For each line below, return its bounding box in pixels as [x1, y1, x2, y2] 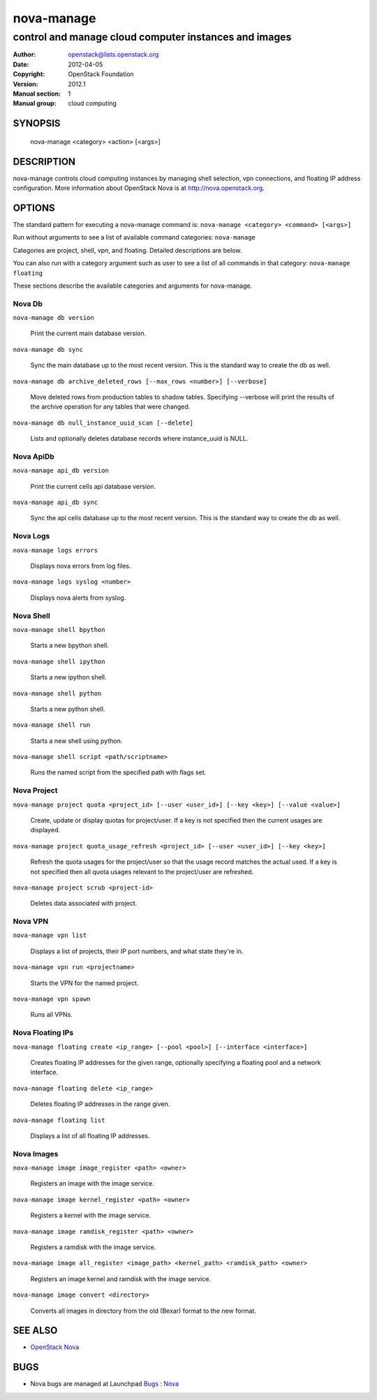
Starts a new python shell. [30, 705, 105, 713]
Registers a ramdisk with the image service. [30, 1243, 156, 1251]
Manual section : [13, 89, 61, 98]
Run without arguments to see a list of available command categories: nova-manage [13, 233, 256, 242]
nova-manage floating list [13, 1116, 105, 1124]
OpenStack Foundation [68, 70, 134, 78]
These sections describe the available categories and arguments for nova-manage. [13, 281, 253, 290]
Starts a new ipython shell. [30, 673, 107, 681]
